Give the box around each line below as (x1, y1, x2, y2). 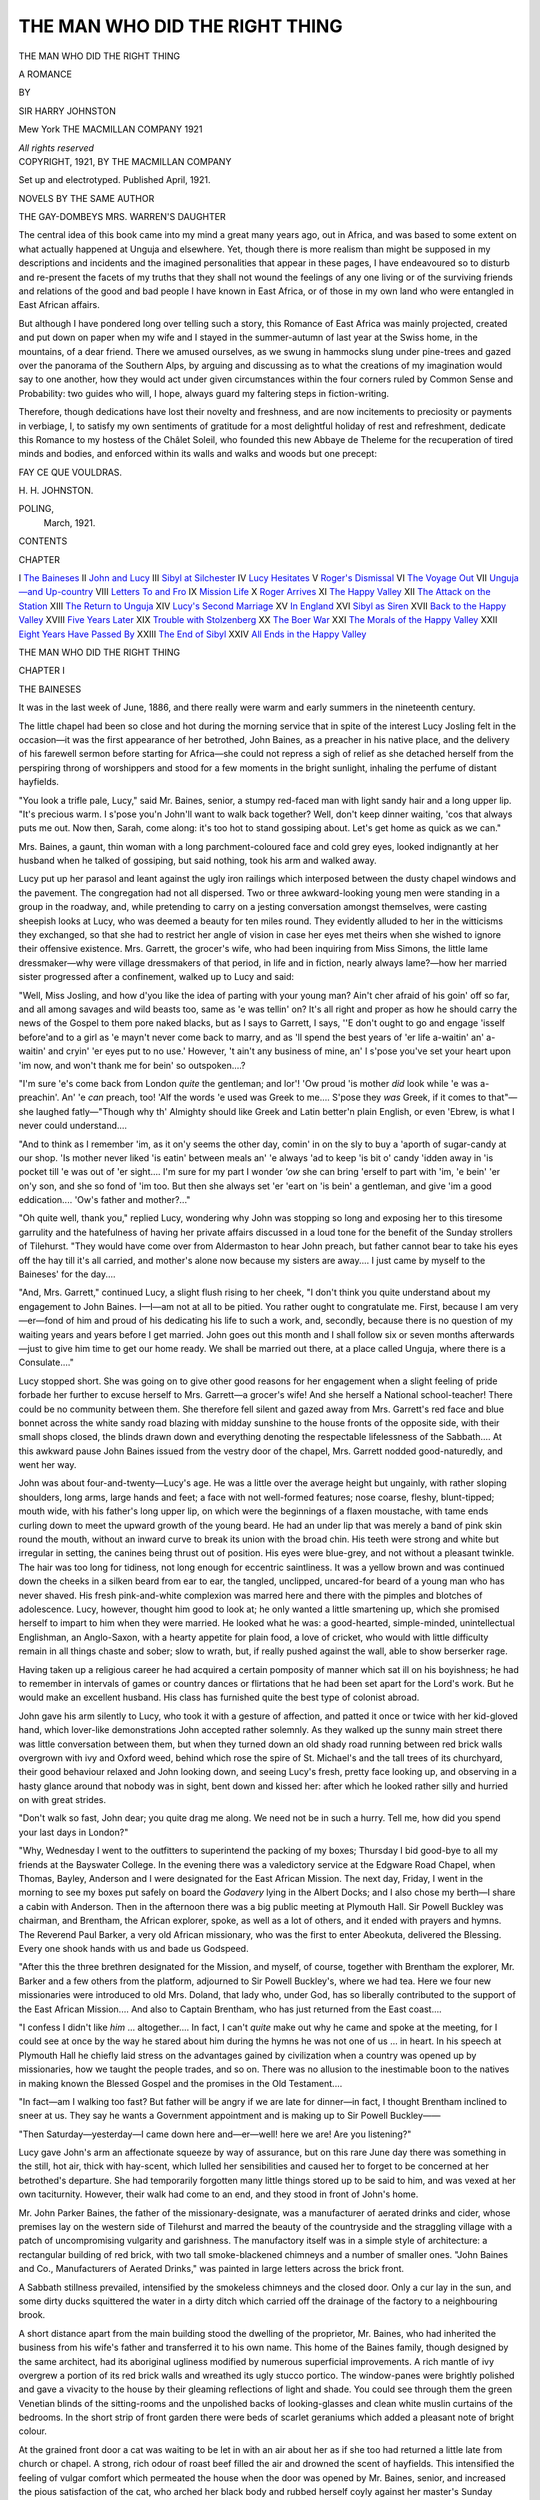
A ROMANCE (18, 68, 72, 80)
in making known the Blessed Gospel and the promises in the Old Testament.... (18, 2077, 343, 2089)
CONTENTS (18, 535, 68, 547)
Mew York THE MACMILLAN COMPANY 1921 (18, 123, 203, 135)
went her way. (18, 1459, 77, 1471)
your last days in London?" (18, 1826, 129, 1838)
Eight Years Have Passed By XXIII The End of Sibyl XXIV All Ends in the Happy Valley (18, 628, 367, 640)
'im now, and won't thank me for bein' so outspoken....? (18, 1059, 246, 1071)
